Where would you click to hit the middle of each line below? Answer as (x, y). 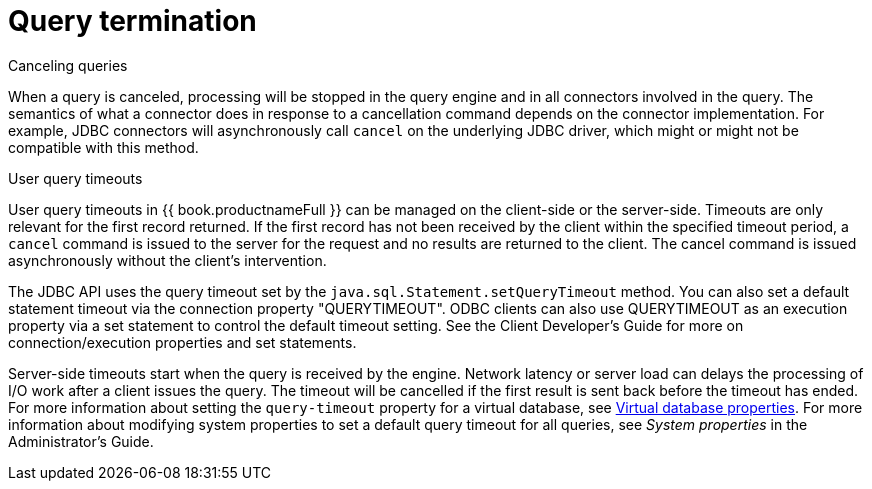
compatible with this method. (103, 147)
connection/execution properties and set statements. (182, 342)
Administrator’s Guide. (81, 441)
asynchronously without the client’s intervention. (167, 260)
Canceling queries (68, 65)
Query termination (132, 21)
